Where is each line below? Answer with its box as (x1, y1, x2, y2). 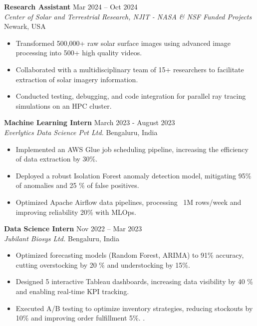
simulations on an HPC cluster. (15, 100, 112, 111)
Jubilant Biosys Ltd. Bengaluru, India (4, 233, 119, 243)
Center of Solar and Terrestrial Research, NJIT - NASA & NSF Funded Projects (4, 11, 252, 21)
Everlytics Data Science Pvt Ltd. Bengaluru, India (4, 127, 158, 137)
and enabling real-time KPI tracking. (15, 286, 129, 297)
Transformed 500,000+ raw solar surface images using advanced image (15, 37, 231, 48)
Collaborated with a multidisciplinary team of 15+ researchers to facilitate (15, 64, 244, 74)
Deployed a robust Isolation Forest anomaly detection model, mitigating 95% (15, 170, 252, 180)
